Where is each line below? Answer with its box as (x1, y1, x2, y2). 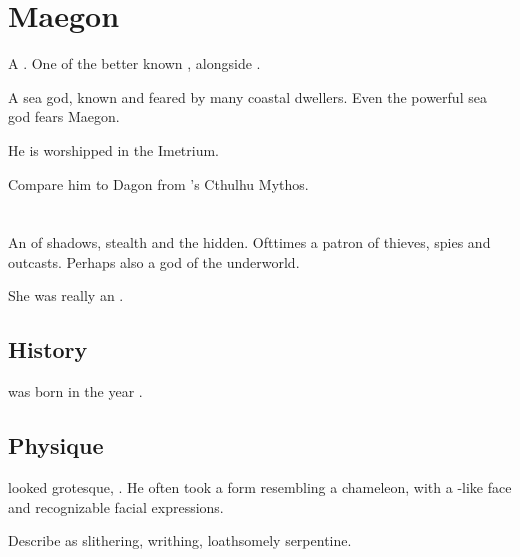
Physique (8, 430, 104, 461)
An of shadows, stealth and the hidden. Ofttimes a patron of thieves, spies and (8, 232, 491, 253)
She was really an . (8, 285, 124, 306)
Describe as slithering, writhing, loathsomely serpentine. (8, 530, 352, 551)
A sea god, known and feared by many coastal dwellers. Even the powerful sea (8, 86, 487, 107)
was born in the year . (8, 381, 143, 402)
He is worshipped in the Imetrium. (8, 139, 220, 160)
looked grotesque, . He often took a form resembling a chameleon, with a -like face (8, 477, 512, 498)
